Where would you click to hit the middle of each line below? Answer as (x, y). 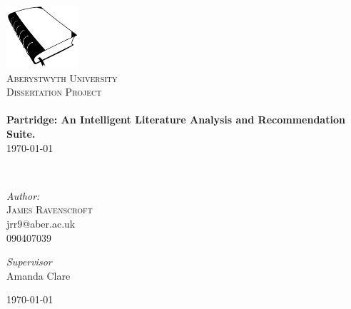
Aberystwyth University (62, 77)
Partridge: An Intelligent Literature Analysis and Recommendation (176, 120)
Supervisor (29, 262)
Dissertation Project (54, 92)
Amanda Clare (39, 275)
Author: (23, 195)
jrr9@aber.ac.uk (41, 223)
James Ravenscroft (50, 209)
